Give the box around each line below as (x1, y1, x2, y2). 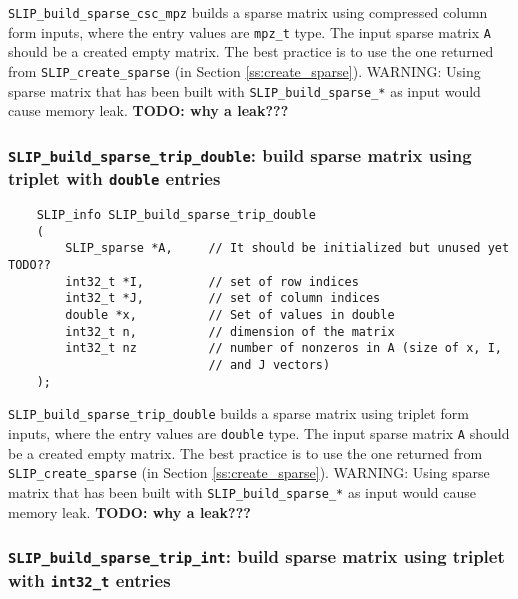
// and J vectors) (208, 357, 331, 372)
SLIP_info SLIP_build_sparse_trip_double (36, 208, 316, 223)
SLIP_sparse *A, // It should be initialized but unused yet (65, 241, 510, 256)
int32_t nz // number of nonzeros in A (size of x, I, (65, 341, 502, 356)
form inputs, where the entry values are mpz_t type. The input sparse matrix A (8, 21, 491, 42)
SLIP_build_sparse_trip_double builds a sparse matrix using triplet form (8, 403, 469, 424)
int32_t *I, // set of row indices (65, 274, 359, 289)
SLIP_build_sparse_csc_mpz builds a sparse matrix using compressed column (8, 2, 488, 22)
